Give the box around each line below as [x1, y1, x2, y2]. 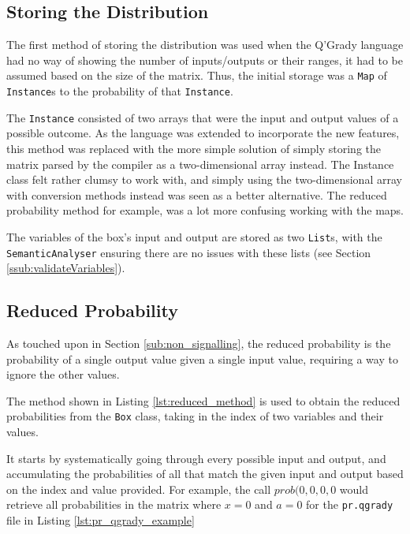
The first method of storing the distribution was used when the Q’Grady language [6, 36, 404, 53]
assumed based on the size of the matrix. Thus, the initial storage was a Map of [6, 67, 387, 84]
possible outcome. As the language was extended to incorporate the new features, [6, 125, 400, 141]
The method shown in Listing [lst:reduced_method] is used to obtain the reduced [6, 392, 401, 409]
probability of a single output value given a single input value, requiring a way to [6, 350, 398, 367]
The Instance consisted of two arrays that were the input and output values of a [6, 109, 399, 125]
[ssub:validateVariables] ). [6, 260, 125, 276]
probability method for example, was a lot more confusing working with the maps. [6, 202, 404, 218]
